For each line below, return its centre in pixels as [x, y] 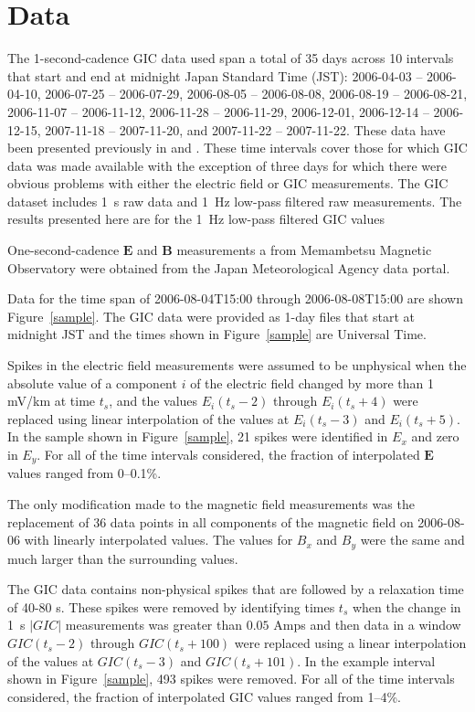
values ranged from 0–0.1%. [84, 473]
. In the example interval [366, 660]
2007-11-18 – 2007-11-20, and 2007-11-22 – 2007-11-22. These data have [245, 129]
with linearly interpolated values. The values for [158, 540]
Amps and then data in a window [367, 625]
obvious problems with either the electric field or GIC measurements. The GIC [228, 183]
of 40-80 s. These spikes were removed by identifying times [171, 606]
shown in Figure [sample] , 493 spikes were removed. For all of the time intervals [231, 679]
